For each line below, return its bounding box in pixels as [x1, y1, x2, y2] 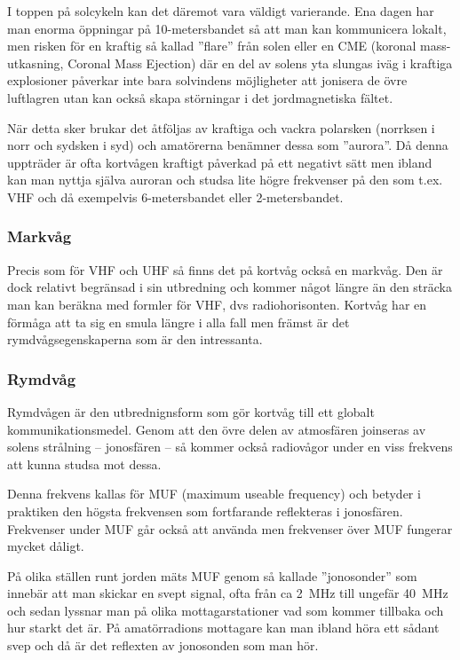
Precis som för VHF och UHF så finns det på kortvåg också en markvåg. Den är [7, 260, 443, 279]
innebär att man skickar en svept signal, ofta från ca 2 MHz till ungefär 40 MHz [7, 584, 448, 602]
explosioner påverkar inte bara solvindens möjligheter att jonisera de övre [7, 71, 408, 90]
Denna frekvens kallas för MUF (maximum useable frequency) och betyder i [7, 484, 421, 503]
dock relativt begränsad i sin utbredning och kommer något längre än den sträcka [7, 278, 452, 296]
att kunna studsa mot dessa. [7, 454, 162, 473]
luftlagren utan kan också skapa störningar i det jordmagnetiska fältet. [7, 88, 393, 106]
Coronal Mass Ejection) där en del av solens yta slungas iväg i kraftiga [67, 53, 453, 72]
